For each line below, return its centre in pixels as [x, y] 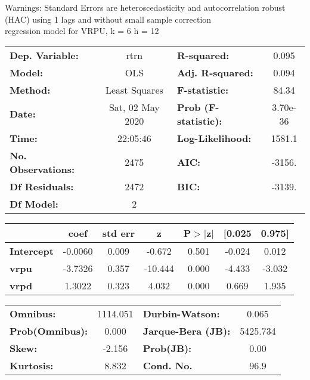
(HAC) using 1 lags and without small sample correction [108, 19]
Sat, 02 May [134, 107]
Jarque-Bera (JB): [187, 330]
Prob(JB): [167, 348]
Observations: [42, 169]
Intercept [32, 251]
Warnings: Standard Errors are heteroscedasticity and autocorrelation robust [145, 7]
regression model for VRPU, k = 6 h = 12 [82, 31]
